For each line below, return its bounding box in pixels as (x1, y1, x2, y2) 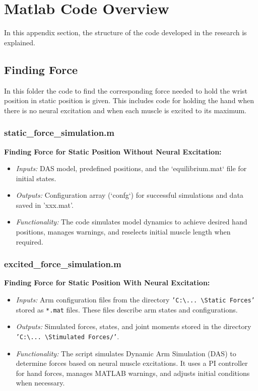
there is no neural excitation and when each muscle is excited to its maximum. (4, 105, 246, 115)
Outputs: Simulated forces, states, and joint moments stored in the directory (16, 321, 251, 332)
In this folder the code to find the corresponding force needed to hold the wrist (4, 85, 248, 96)
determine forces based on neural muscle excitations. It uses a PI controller (16, 358, 248, 368)
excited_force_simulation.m (4, 258, 121, 270)
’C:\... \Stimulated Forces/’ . (16, 331, 119, 341)
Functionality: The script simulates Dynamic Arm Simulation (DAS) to (16, 348, 236, 358)
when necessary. (16, 377, 65, 388)
